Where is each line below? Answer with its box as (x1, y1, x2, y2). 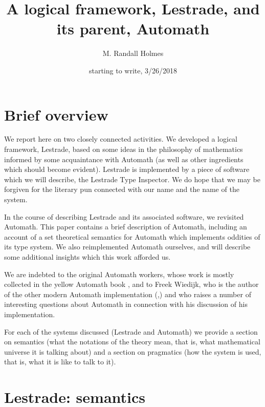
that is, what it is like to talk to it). (4, 356, 116, 367)
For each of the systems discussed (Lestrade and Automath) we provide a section (4, 326, 258, 337)
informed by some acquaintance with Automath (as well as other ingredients (4, 153, 244, 164)
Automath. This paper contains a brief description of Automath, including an (4, 221, 247, 232)
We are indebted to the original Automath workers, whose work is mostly (4, 268, 234, 279)
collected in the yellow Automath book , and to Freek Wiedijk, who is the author (4, 279, 259, 289)
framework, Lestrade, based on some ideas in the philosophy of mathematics (4, 144, 243, 154)
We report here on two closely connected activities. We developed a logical (4, 133, 238, 144)
